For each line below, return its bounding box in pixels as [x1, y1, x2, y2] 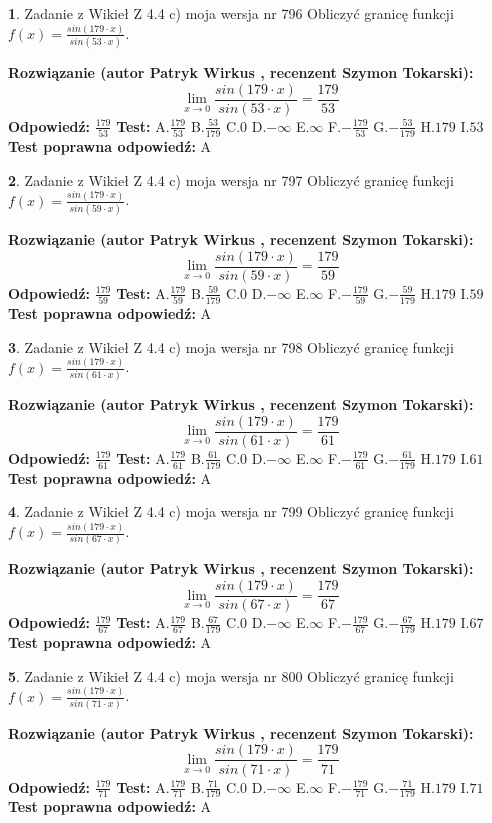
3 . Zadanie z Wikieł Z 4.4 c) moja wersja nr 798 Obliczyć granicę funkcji [8, 336, 454, 357]
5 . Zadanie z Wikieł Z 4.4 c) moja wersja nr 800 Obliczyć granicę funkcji [8, 665, 454, 686]
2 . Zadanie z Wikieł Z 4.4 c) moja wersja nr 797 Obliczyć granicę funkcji [8, 169, 454, 190]
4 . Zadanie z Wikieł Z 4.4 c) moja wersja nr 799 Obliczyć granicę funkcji [8, 501, 454, 522]
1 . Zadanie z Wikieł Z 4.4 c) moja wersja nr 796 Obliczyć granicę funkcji [8, 3, 454, 23]
